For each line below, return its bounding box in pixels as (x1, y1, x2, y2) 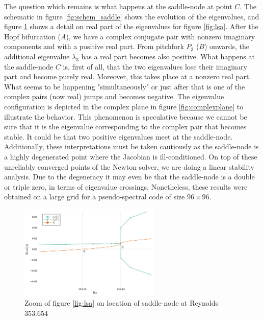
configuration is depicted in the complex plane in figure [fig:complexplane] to (4, 101, 244, 111)
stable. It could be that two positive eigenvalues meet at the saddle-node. (4, 131, 233, 142)
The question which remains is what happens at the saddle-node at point (4, 1, 232, 11)
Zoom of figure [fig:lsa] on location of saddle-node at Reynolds (24, 298, 219, 308)
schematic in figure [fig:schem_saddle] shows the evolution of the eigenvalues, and (4, 11, 259, 21)
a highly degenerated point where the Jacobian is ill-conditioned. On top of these (4, 151, 257, 162)
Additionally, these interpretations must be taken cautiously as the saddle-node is (4, 141, 259, 152)
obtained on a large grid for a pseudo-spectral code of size (4, 191, 185, 202)
